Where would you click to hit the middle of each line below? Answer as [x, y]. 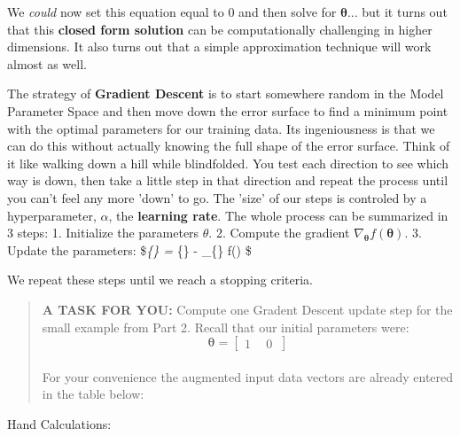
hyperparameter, [52, 215]
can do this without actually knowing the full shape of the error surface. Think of [229, 146]
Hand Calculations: [59, 423]
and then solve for [288, 12]
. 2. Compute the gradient [279, 233]
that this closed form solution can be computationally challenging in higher [220, 29]
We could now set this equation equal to [116, 12]
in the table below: [93, 394]
